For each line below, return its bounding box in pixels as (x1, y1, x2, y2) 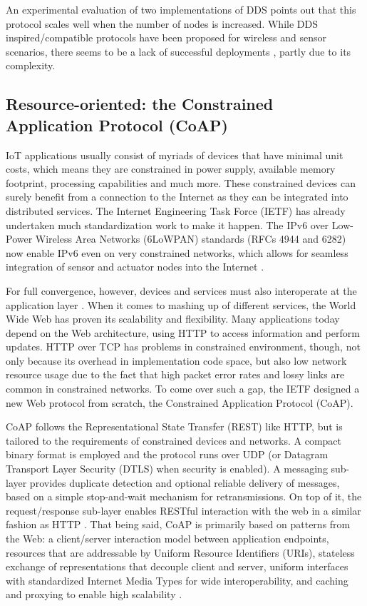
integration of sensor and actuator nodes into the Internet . (6, 259, 264, 274)
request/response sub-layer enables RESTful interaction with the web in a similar (6, 503, 361, 517)
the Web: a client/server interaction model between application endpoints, (6, 531, 329, 545)
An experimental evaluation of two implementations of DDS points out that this (6, 2, 356, 16)
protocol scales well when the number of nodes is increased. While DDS (6, 16, 318, 31)
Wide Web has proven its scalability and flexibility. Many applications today (6, 311, 340, 326)
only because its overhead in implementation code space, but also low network (6, 353, 347, 368)
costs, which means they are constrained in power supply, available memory (6, 161, 336, 176)
